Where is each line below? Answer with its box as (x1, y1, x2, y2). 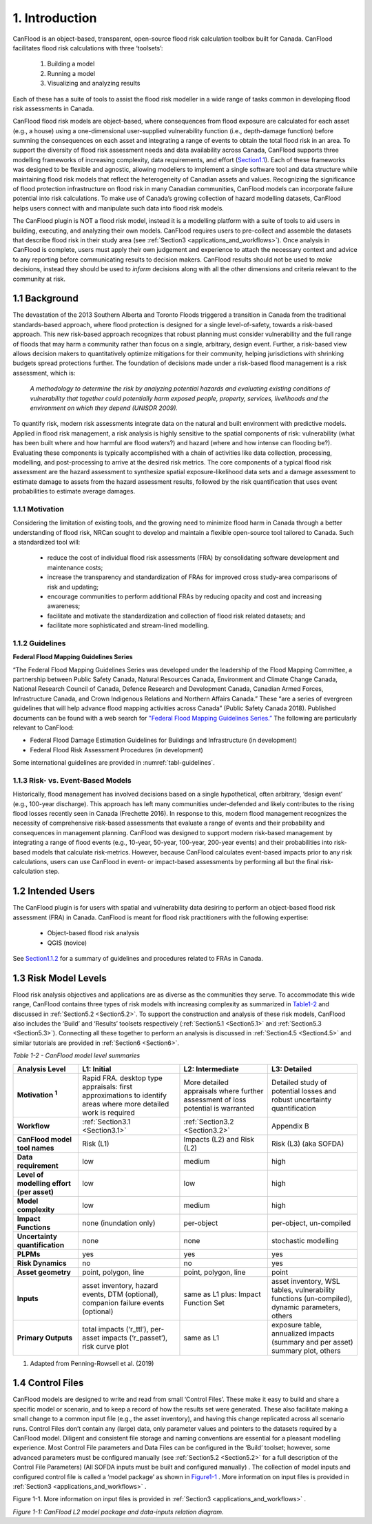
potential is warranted (183, 1103, 255, 1113)
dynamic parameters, (271, 1302, 341, 1311)
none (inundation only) (82, 1218, 156, 1228)
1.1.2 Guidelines (12, 638, 66, 648)
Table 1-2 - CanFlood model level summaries (12, 1051, 141, 1059)
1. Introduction (12, 10, 97, 26)
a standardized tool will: (12, 538, 81, 546)
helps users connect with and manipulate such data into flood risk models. (12, 204, 224, 212)
